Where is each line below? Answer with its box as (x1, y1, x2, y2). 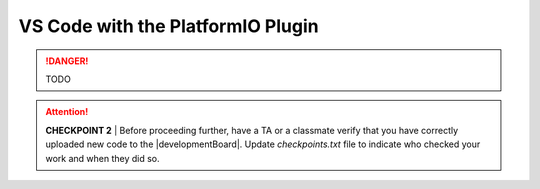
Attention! (45, 106, 89, 118)
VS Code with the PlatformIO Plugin (18, 15, 319, 37)
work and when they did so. (45, 152, 160, 164)
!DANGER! (45, 55, 89, 67)
